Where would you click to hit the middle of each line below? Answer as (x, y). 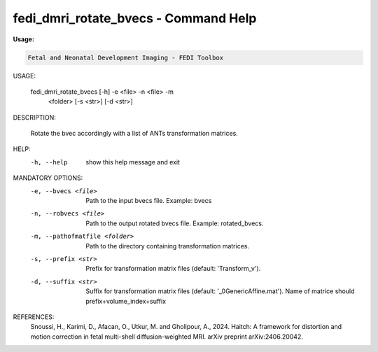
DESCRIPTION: (34, 117)
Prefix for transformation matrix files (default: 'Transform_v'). (173, 269)
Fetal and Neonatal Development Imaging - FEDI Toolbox (126, 57)
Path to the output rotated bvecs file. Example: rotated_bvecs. (175, 223)
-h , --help (49, 162)
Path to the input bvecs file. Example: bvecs (149, 201)
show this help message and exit (133, 162)
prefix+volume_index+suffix (126, 301)
